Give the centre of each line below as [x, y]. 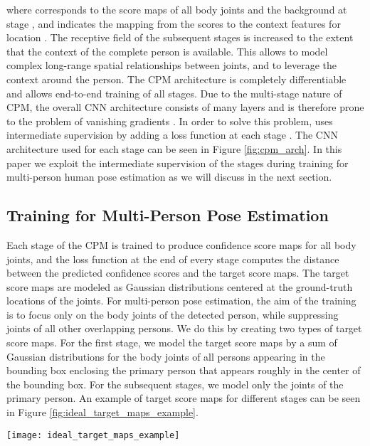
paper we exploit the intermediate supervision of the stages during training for [178, 163]
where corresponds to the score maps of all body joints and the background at [177, 9]
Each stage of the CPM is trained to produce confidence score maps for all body [181, 244]
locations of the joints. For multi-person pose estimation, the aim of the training [181, 301]
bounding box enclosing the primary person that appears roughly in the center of [184, 370]
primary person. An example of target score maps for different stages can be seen [184, 398]
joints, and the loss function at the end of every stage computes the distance [173, 259]
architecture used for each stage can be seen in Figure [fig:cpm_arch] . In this [174, 148]
